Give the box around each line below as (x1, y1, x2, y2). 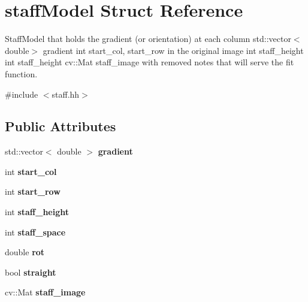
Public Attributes (5, 117, 116, 135)
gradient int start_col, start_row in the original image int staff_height (43, 44, 304, 56)
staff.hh (52, 87, 80, 100)
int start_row (5, 185, 61, 198)
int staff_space (5, 225, 66, 238)
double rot (5, 246, 45, 258)
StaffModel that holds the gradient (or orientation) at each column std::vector (5, 32, 291, 45)
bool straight (5, 265, 56, 278)
